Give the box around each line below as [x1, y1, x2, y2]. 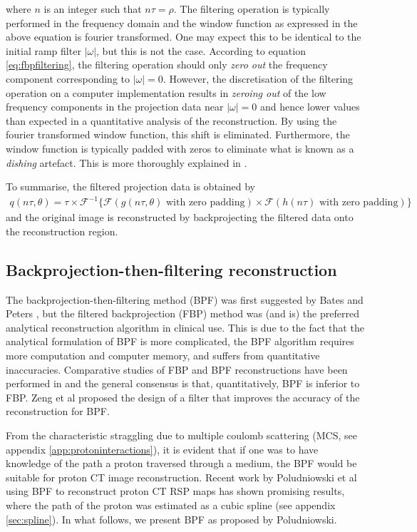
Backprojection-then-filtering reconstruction [6, 258, 337, 280]
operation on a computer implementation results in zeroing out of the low [6, 85, 326, 100]
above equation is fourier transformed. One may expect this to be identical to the [6, 29, 361, 44]
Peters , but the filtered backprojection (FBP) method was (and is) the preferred [6, 306, 359, 321]
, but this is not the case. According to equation [96, 43, 306, 58]
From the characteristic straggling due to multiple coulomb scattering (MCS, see [6, 427, 358, 442]
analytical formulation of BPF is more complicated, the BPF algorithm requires [6, 334, 354, 349]
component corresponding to [6, 71, 130, 86]
